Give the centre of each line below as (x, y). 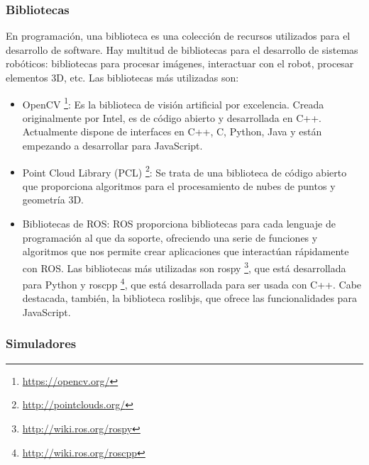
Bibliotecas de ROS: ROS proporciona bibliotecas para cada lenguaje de (179, 224)
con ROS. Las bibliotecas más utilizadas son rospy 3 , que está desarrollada (184, 267)
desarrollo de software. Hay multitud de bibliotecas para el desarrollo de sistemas (182, 49)
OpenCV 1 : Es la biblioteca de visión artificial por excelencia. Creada (173, 103)
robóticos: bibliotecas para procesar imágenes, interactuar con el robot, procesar (180, 63)
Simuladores (41, 343)
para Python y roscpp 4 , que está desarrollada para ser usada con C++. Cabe (192, 283)
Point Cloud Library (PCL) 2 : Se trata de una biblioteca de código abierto (184, 171)
